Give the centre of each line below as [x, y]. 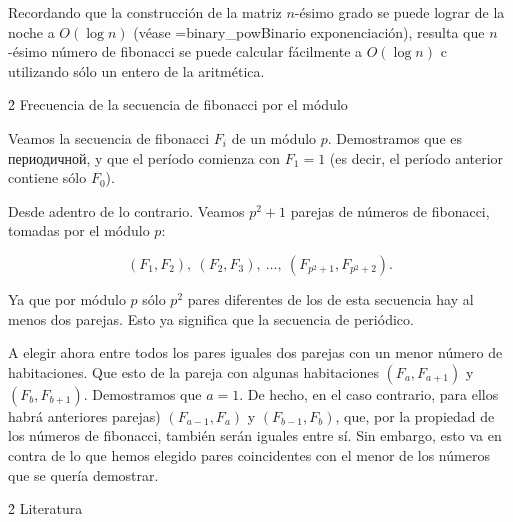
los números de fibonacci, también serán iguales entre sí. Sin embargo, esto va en [255, 435]
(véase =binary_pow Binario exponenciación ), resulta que [309, 31]
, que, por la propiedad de [415, 415]
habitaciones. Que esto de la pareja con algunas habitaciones [193, 371]
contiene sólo [47, 177]
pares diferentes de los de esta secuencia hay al [330, 298]
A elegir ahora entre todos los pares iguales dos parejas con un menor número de [255, 352]
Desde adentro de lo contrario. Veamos [126, 210]
